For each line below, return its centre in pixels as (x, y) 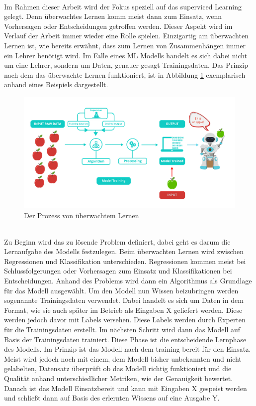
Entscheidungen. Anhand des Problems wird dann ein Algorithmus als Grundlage (128, 281)
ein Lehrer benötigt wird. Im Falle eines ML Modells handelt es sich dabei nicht (126, 55)
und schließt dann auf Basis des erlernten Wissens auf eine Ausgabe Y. (112, 398)
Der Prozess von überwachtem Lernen (82, 215)
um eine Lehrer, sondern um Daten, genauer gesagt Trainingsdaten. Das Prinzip (126, 65)
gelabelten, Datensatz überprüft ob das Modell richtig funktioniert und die (118, 368)
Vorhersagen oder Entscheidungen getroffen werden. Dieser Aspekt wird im (118, 26)
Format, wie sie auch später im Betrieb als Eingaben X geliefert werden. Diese (123, 310)
